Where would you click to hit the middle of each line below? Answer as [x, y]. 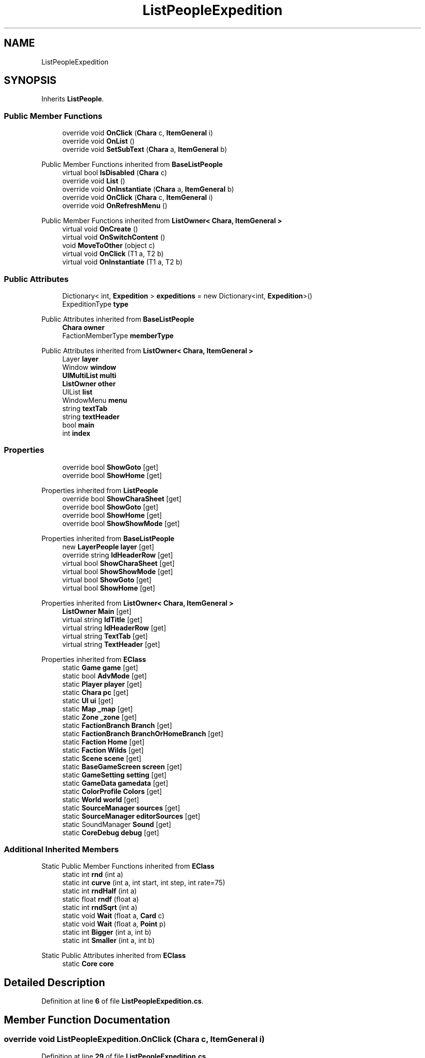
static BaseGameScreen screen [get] [122, 766]
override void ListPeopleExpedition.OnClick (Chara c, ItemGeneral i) [134, 1039]
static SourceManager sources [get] [121, 808]
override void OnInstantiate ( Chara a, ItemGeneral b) [148, 189]
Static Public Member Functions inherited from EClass [128, 866]
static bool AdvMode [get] [105, 676]
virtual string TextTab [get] [105, 636]
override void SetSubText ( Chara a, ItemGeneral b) [145, 149]
